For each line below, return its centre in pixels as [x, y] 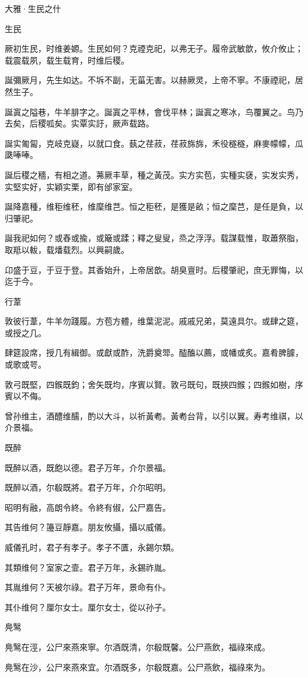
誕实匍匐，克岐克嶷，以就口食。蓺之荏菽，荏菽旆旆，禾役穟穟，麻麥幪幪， [150, 143]
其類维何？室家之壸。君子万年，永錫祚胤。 [88, 567]
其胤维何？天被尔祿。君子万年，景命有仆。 [88, 587]
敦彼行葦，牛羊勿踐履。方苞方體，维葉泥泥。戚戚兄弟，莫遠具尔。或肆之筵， [154, 321]
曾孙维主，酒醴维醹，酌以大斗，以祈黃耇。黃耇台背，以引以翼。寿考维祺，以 [154, 415]
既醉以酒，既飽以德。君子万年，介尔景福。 [88, 467]
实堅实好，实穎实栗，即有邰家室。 [71, 186]
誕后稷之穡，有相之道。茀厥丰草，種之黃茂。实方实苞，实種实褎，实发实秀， [154, 174]
